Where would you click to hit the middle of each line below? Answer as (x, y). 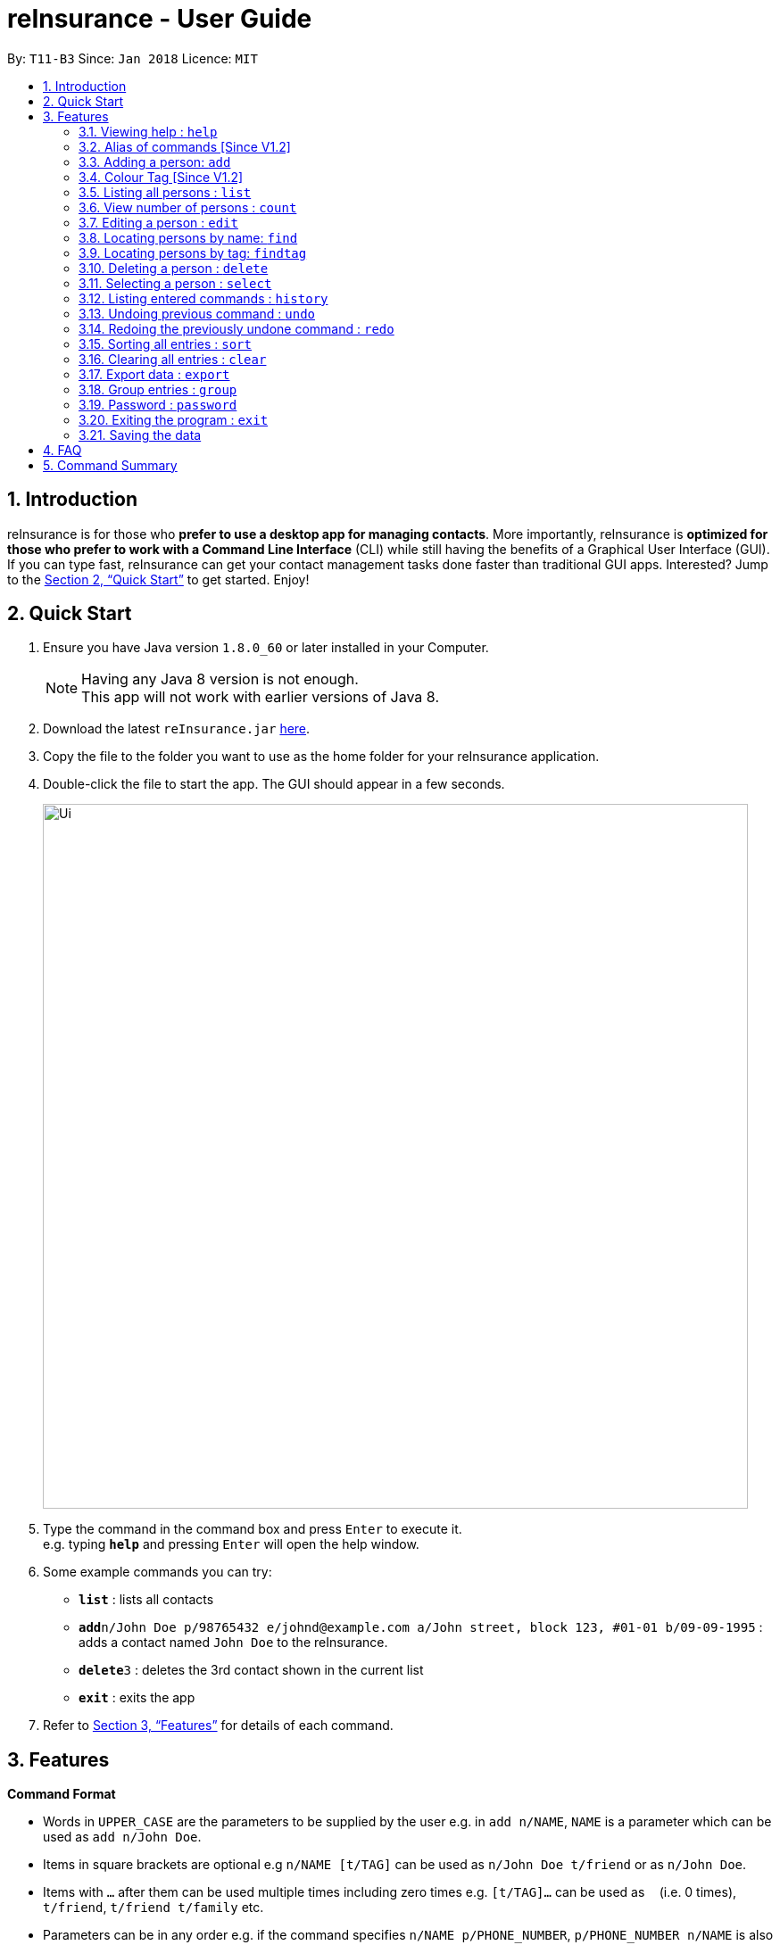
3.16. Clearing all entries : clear (173, 359)
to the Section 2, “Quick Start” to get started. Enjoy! (158, 579)
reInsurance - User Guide (160, 19)
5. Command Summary (110, 465)
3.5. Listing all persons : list (165, 192)
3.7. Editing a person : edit (158, 222)
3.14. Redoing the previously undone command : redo (236, 328)
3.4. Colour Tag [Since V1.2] (161, 177)
